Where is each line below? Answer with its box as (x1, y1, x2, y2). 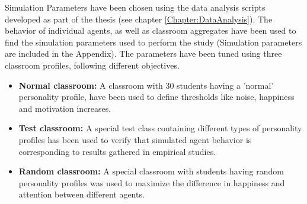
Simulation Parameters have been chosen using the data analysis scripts (5, 1, 266, 13)
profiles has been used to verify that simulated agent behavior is (18, 133, 252, 145)
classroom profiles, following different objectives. (5, 59, 180, 71)
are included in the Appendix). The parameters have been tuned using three (5, 47, 282, 60)
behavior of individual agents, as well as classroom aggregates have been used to (5, 24, 296, 37)
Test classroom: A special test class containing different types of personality (18, 122, 302, 134)
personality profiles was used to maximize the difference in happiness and (18, 176, 285, 189)
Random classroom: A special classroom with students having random (18, 165, 284, 177)
